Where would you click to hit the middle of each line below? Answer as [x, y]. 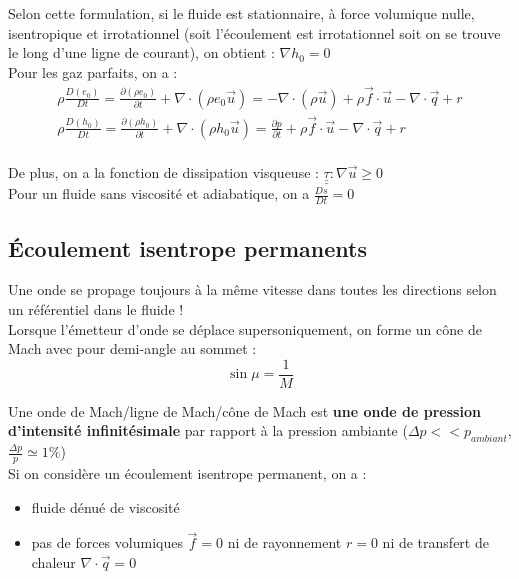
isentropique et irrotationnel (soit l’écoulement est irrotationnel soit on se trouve [254, 32]
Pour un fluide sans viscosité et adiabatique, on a [159, 193]
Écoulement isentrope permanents [188, 247]
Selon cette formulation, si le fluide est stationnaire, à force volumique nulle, [241, 13]
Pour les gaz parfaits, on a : [93, 71]
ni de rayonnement [284, 542]
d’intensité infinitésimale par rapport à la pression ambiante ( [208, 430]
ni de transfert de [435, 542]
